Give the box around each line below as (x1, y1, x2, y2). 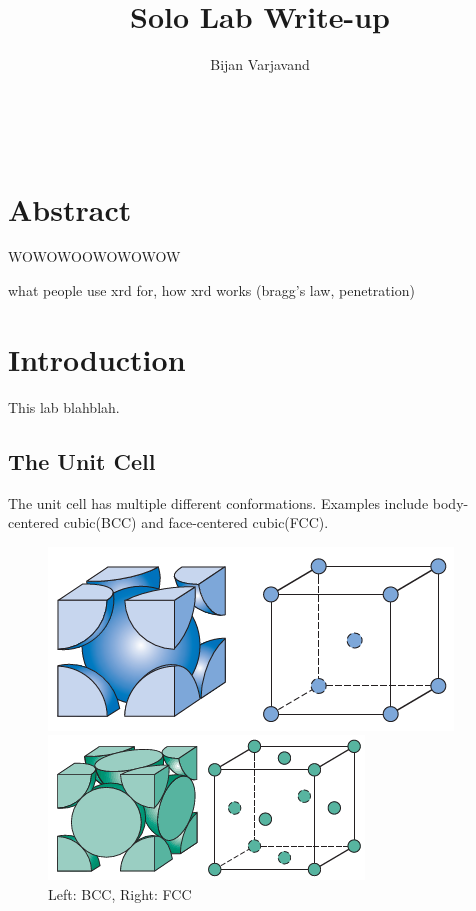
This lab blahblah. (8, 396, 120, 417)
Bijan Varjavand (210, 54, 310, 75)
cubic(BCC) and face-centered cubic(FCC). (63, 512, 329, 533)
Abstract (8, 188, 132, 229)
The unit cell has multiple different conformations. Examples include (8, 492, 429, 513)
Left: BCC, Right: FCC (48, 883, 192, 904)
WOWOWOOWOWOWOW (8, 246, 181, 267)
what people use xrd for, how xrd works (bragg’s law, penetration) (8, 280, 415, 301)
